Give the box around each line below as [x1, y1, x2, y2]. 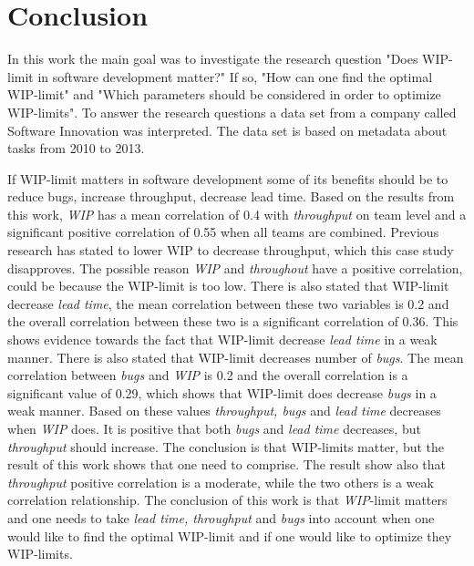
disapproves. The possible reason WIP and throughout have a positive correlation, [7, 258, 463, 277]
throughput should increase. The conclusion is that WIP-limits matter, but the [7, 437, 445, 456]
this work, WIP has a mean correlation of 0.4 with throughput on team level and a [7, 204, 467, 223]
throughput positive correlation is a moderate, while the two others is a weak [7, 472, 434, 491]
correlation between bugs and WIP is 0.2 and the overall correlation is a [7, 365, 408, 385]
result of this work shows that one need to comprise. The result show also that [7, 455, 446, 474]
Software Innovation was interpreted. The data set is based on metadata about [7, 120, 448, 139]
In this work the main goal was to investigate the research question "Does [7, 49, 418, 68]
